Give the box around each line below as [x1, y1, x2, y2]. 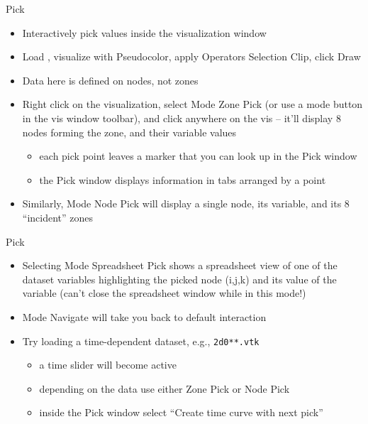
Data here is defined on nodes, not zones [22, 72, 199, 87]
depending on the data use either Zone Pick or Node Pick [39, 381, 290, 396]
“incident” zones [22, 210, 94, 224]
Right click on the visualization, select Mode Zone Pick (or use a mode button [22, 97, 363, 112]
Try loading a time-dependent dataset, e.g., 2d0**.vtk [22, 333, 260, 348]
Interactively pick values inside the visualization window [22, 25, 267, 40]
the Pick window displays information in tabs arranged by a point [39, 172, 326, 187]
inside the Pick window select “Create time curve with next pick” [39, 405, 323, 420]
